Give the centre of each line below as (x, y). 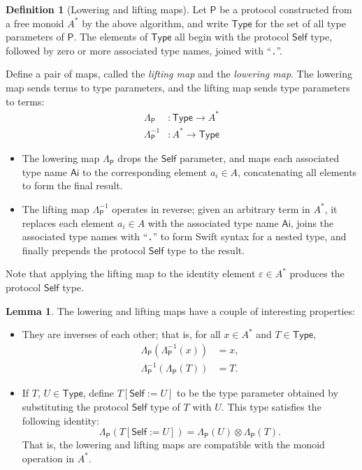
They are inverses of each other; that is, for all (121, 334)
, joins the (312, 222)
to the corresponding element (145, 171)
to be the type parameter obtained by (258, 393)
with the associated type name (213, 222)
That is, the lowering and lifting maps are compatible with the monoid (173, 445)
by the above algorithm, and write (155, 23)
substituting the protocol (75, 406)
